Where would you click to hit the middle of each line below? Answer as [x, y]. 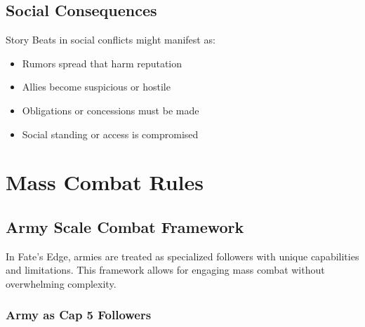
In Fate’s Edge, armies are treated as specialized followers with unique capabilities [182, 256]
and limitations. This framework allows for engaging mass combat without [165, 270]
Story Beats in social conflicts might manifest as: [111, 40]
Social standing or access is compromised [110, 134]
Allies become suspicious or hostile [96, 87]
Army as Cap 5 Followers [79, 315]
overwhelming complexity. [61, 283]
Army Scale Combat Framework [125, 226]
